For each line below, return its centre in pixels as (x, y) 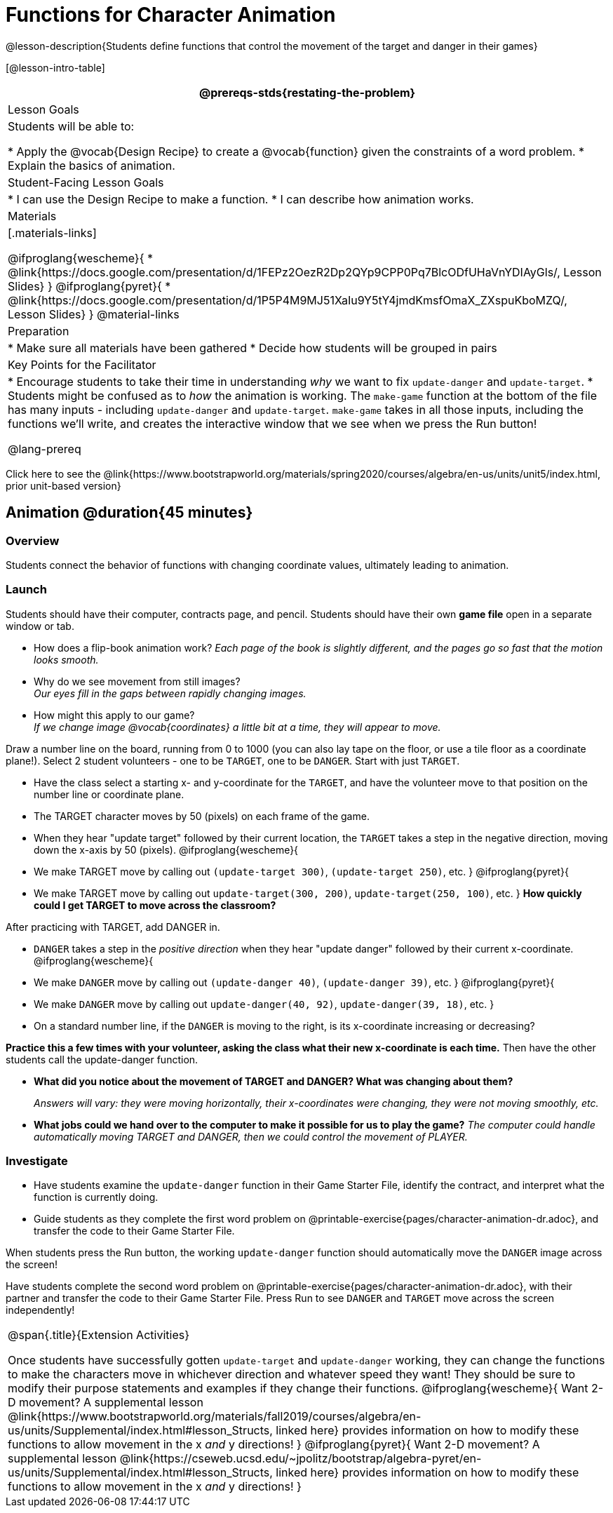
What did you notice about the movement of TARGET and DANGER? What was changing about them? (274, 1081)
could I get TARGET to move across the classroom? (155, 905)
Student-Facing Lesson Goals (86, 182)
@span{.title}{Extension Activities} (99, 1335)
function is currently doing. (96, 1197)
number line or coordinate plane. (109, 794)
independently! (40, 1310)
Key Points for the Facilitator (82, 364)
